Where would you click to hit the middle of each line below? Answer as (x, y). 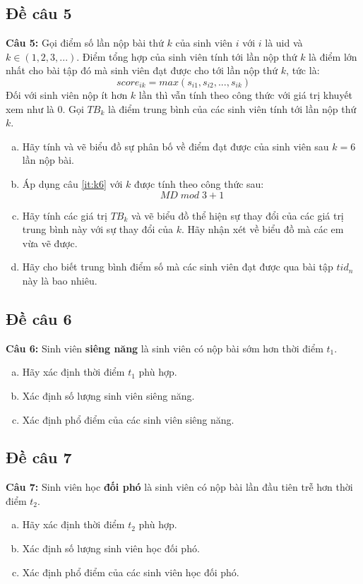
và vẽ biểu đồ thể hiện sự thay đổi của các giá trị (238, 215)
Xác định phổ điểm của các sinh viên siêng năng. (128, 419)
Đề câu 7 (39, 457)
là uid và (284, 43)
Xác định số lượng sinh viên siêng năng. (108, 395)
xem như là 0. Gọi (45, 108)
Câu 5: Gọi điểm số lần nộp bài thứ (85, 43)
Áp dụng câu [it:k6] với (72, 183)
